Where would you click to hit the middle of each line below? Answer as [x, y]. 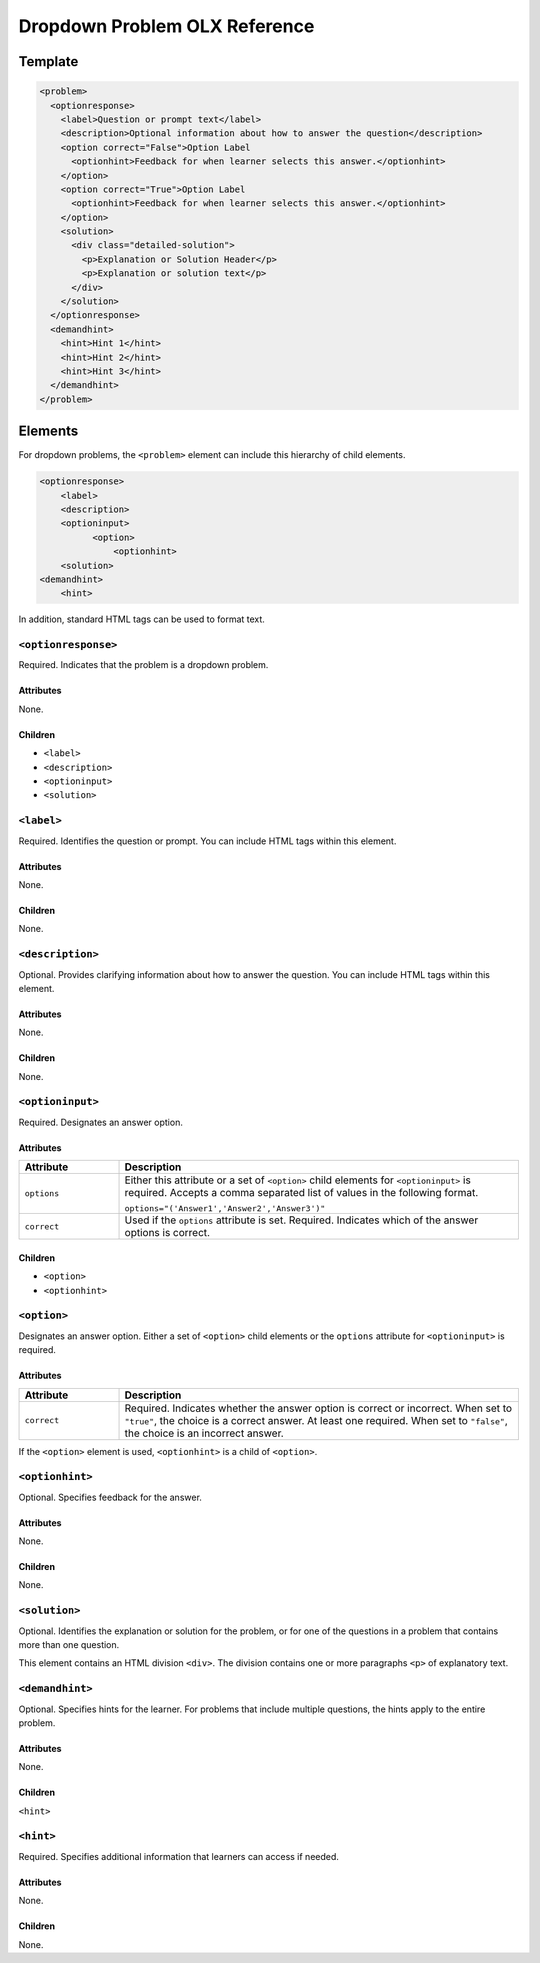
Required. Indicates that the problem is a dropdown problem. [143, 665]
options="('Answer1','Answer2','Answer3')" [225, 1208]
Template [48, 61]
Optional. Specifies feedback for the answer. [110, 1497]
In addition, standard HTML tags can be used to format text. [141, 619]
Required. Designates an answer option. [101, 1122]
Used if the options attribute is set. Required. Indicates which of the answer [301, 1220]
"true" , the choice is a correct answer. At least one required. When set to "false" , [316, 1420]
